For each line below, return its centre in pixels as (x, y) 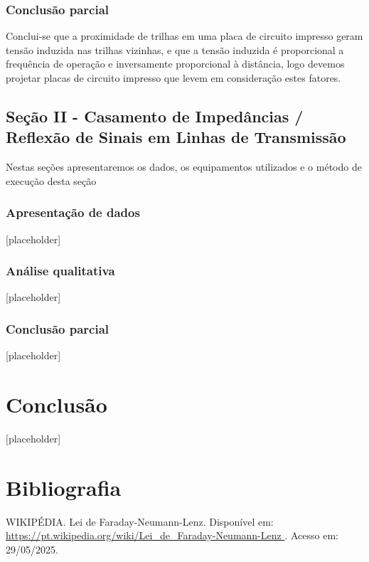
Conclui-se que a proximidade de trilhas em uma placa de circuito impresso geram (184, 36)
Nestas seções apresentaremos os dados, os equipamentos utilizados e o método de (184, 167)
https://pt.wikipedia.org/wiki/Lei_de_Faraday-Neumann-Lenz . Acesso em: (172, 535)
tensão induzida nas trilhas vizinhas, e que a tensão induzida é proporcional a (175, 49)
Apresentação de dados (73, 212)
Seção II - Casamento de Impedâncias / (155, 116)
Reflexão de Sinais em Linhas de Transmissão (176, 137)
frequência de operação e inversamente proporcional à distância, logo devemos (175, 64)
